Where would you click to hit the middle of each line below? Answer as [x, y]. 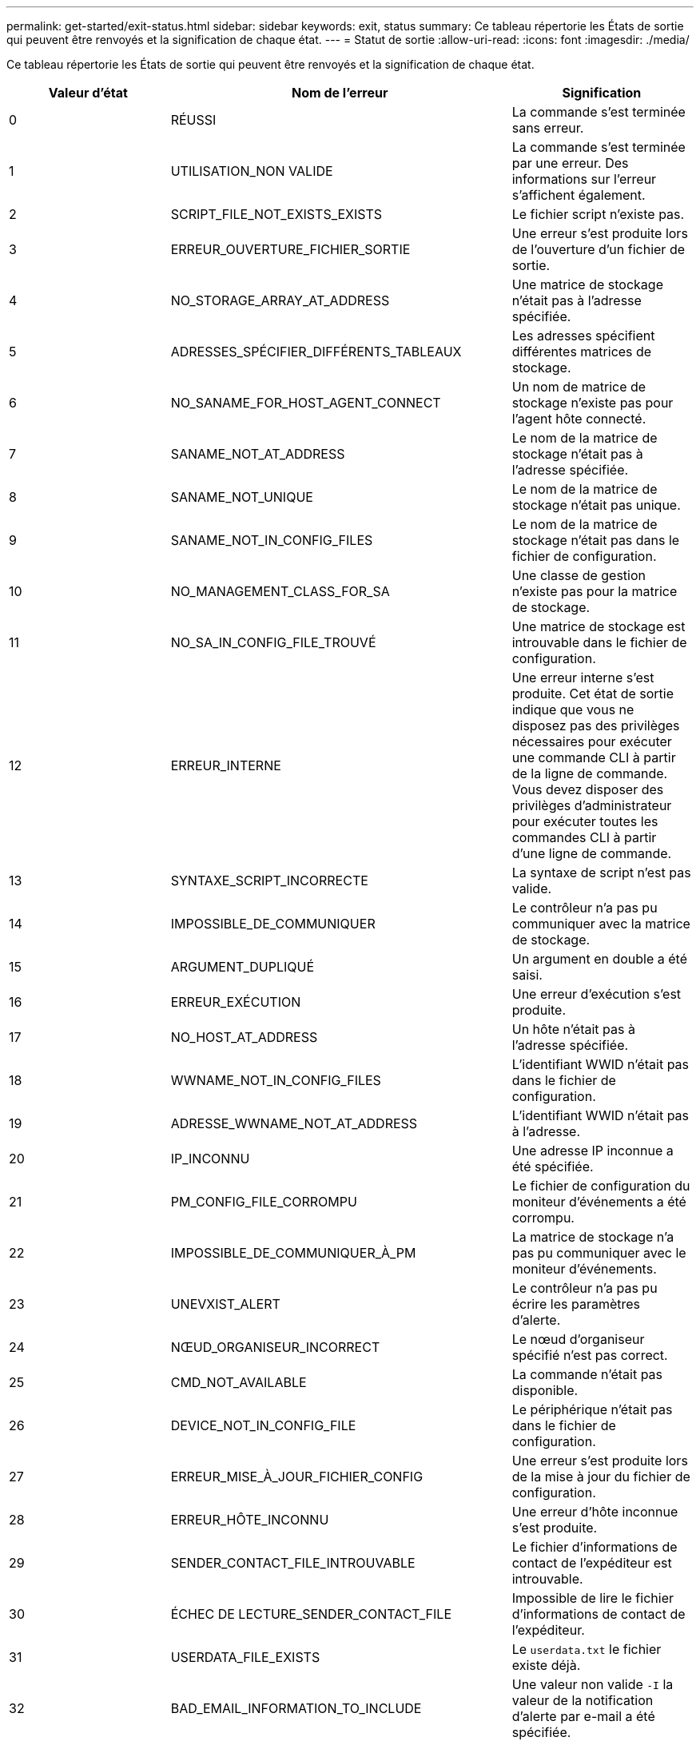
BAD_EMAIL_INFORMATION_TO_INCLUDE [296, 1708]
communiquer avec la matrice [601, 924]
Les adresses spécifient [583, 336]
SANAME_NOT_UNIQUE [242, 497]
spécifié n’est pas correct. [590, 1355]
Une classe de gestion [579, 575]
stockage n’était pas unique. [596, 505]
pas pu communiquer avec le [599, 1253]
